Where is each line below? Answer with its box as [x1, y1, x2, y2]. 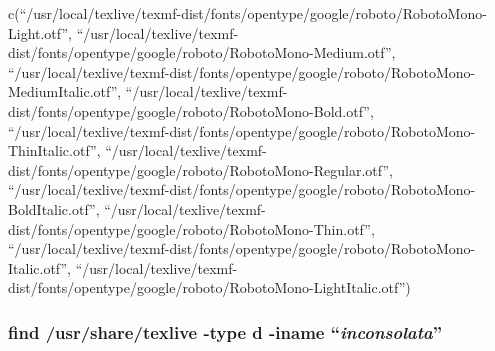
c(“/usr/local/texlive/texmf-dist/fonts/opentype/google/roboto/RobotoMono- [8, 3, 487, 23]
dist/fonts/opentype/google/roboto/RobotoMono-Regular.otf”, [8, 159, 393, 180]
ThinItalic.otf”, [8, 140, 101, 161]
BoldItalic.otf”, [8, 198, 100, 219]
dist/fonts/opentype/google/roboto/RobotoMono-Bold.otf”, [8, 100, 374, 121]
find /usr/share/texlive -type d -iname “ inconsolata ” [8, 319, 443, 344]
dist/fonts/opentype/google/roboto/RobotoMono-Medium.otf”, [8, 42, 396, 63]
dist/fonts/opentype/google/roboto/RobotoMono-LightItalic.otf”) [8, 277, 411, 298]
